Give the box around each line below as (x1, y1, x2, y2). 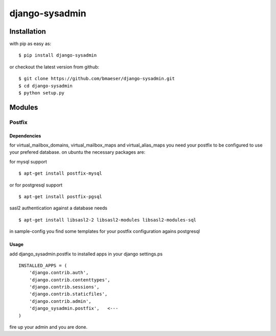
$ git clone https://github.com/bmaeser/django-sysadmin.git (18, 76, 175, 82)
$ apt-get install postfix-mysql (18, 171, 102, 176)
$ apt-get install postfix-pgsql (18, 194, 102, 199)
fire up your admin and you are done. (9, 324, 88, 330)
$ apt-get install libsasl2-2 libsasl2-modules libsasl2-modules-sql (18, 217, 197, 223)
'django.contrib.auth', (29, 270, 89, 276)
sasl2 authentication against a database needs (9, 205, 107, 211)
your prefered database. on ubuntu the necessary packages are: (9, 149, 146, 155)
